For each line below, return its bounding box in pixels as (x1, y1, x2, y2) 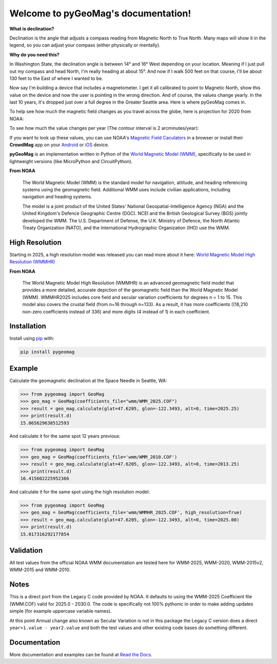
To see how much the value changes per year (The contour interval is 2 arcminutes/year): (9, 125, 200, 131)
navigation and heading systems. (22, 194, 92, 200)
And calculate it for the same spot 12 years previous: (9, 433, 121, 439)
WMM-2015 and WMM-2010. (9, 567, 71, 573)
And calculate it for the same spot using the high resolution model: (9, 489, 150, 495)
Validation (9, 546, 43, 555)
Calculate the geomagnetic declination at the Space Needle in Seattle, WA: (9, 377, 167, 384)
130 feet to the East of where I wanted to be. (9, 75, 104, 82)
